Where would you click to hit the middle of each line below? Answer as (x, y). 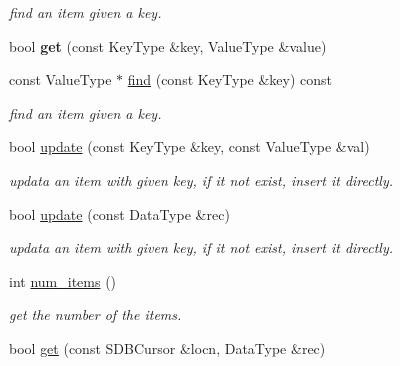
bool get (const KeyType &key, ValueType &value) (168, 45)
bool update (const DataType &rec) (119, 213)
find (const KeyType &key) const (230, 79)
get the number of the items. (95, 314)
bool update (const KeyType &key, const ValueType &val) (189, 146)
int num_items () (63, 280)
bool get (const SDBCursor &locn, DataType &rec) (167, 347)
